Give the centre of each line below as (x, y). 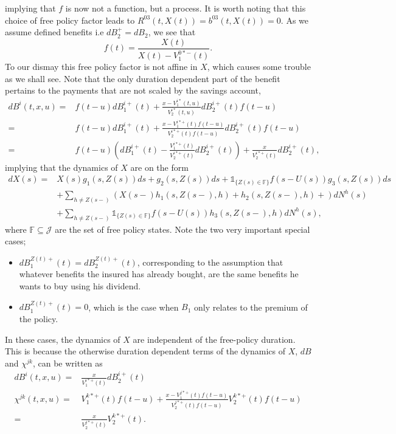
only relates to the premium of (251, 307)
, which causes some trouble (259, 67)
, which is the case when (134, 307)
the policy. (39, 318)
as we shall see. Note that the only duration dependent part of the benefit (143, 78)
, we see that (172, 32)
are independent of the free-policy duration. (214, 339)
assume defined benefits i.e (54, 32)
